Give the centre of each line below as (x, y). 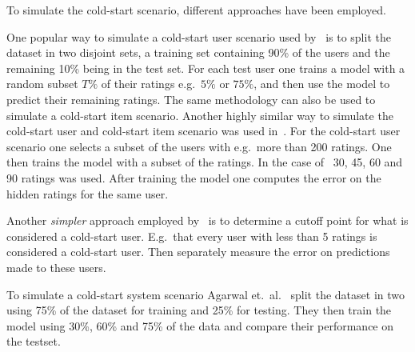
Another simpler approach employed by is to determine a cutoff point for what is (207, 220)
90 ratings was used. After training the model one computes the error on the (194, 177)
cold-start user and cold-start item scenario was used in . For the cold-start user (204, 131)
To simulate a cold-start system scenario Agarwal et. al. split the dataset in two (206, 294)
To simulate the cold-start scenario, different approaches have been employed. (196, 10)
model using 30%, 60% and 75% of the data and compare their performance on (200, 325)
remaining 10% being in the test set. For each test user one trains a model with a (206, 68)
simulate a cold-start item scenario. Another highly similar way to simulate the (200, 115)
